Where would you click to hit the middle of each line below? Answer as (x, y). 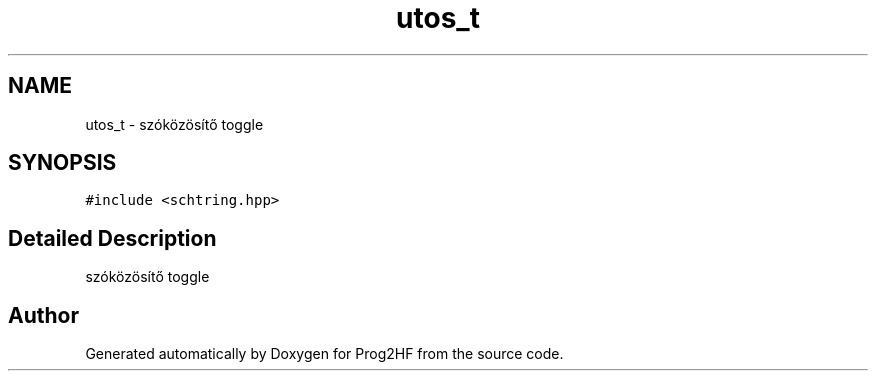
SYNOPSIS (62, 163)
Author (43, 315)
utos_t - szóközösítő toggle (174, 124)
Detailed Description (112, 238)
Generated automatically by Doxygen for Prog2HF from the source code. (324, 354)
